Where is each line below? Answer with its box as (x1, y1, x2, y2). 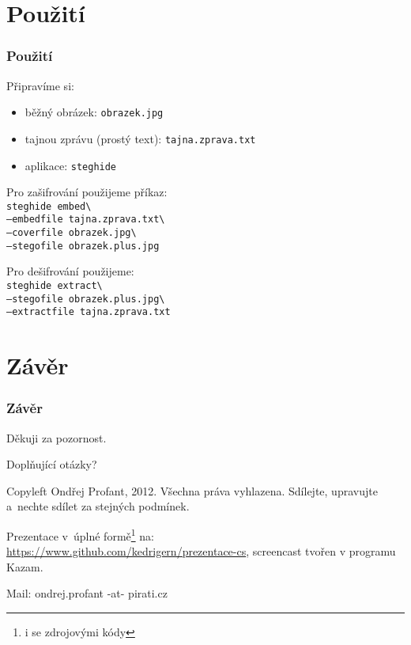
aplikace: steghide (25, 157, 117, 173)
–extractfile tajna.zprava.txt (6, 306, 171, 318)
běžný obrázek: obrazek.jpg (25, 104, 164, 120)
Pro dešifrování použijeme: (6, 263, 134, 279)
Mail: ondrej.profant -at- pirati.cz (6, 585, 168, 601)
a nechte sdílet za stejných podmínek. (6, 498, 190, 514)
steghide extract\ (6, 279, 103, 291)
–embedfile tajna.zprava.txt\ (6, 214, 165, 226)
